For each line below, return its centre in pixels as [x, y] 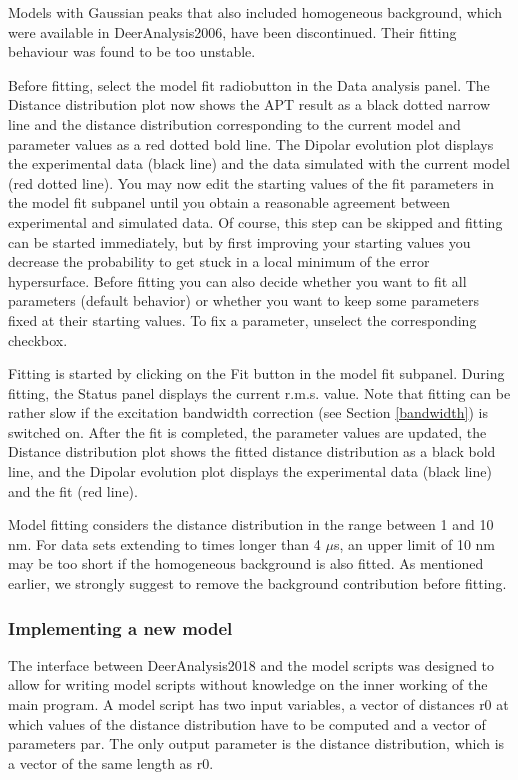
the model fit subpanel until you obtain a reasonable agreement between [229, 202]
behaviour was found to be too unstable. [132, 51]
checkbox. [38, 339]
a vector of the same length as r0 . [111, 762]
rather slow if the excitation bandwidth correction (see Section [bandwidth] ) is [248, 412]
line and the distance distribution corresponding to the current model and [234, 123]
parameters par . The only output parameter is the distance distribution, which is [256, 743]
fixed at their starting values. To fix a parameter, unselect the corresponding [242, 319]
